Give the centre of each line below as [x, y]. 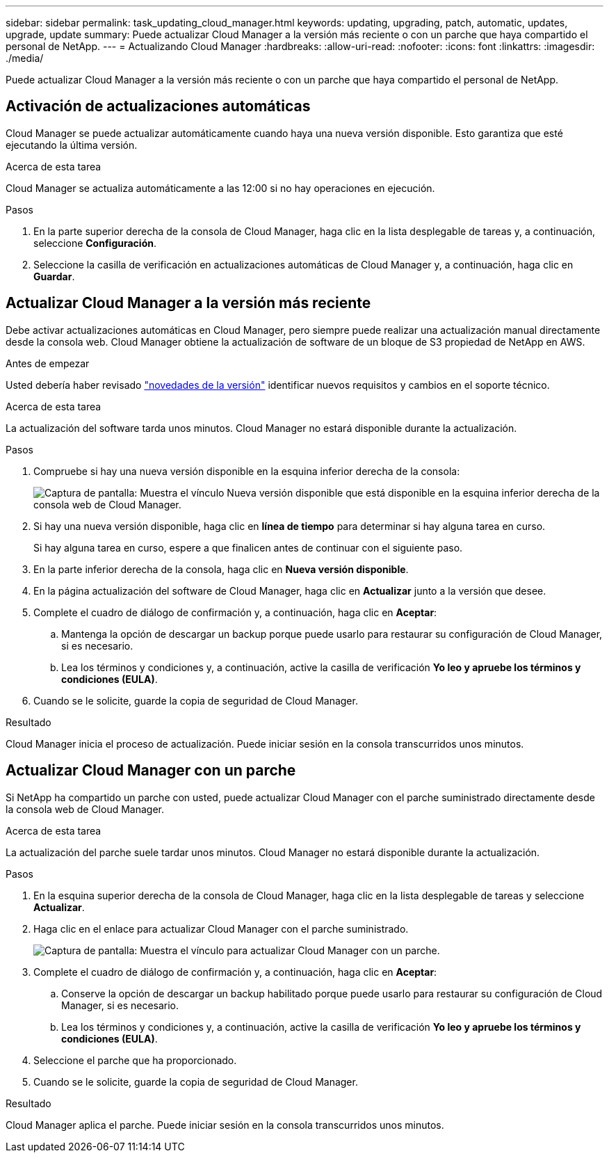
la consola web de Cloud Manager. [85, 809]
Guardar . [54, 276]
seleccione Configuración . [95, 243]
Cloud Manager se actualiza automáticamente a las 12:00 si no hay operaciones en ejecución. [220, 188]
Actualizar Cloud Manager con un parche [151, 771]
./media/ [25, 58]
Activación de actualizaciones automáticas [158, 106]
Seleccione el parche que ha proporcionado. [135, 1060]
